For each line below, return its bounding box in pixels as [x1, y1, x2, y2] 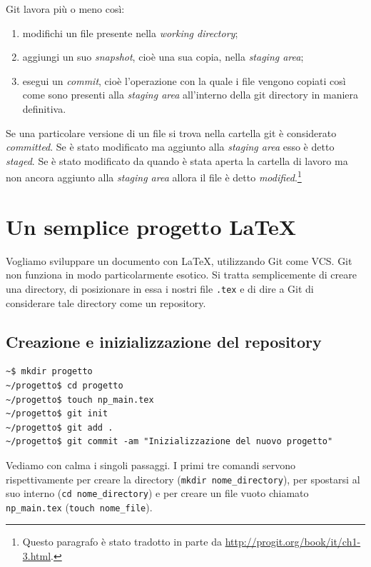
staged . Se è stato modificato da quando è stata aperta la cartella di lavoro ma [6, 153, 348, 168]
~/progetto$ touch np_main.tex [6, 394, 154, 405]
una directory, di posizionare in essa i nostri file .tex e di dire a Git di [6, 281, 314, 296]
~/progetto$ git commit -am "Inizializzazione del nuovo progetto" [6, 436, 333, 447]
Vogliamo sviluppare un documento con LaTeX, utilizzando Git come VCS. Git [6, 253, 352, 268]
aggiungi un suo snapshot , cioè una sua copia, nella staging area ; [22, 49, 304, 64]
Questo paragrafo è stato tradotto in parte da [22, 534, 222, 549]
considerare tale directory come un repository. [6, 295, 206, 310]
